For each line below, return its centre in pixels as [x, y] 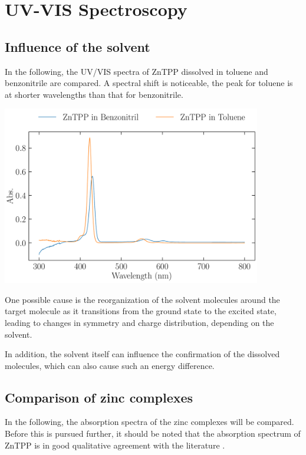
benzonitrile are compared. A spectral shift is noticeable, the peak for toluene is [149, 83]
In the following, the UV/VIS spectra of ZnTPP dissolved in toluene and [136, 71]
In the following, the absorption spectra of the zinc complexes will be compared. [149, 422]
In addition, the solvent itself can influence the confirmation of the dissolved [142, 354]
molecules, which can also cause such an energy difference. [110, 365]
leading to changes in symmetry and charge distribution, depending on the [139, 322]
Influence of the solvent [78, 46]
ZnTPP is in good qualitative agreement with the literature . [115, 445]
